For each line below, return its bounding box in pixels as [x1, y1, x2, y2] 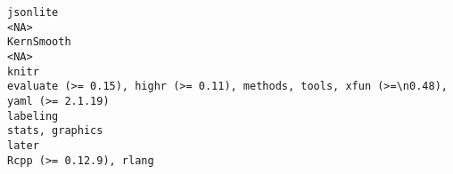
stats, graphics [7, 124, 103, 138]
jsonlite [7, 6, 59, 19]
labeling [7, 109, 59, 123]
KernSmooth [7, 36, 71, 49]
